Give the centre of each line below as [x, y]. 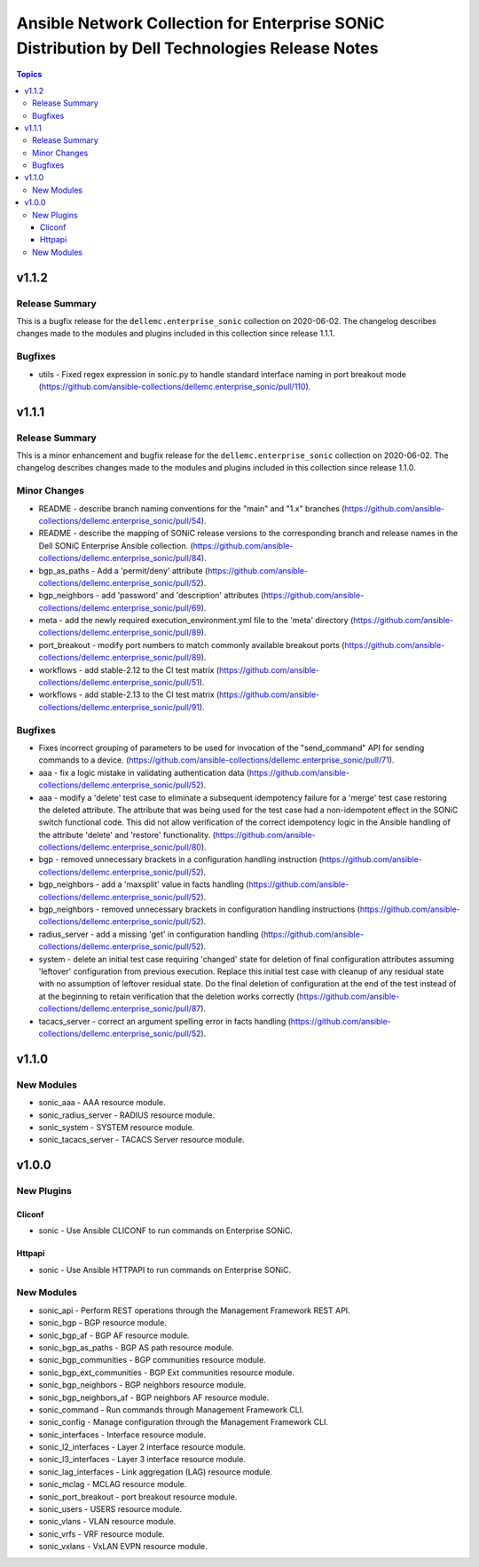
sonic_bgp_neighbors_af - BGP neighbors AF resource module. [154, 1397]
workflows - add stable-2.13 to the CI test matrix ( [129, 695]
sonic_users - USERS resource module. [110, 1509]
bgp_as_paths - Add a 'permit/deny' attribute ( [123, 570]
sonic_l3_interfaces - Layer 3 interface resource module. [142, 1460]
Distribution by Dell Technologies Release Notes [197, 48]
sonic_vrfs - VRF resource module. [102, 1534]
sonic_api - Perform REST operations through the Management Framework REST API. [194, 1310]
